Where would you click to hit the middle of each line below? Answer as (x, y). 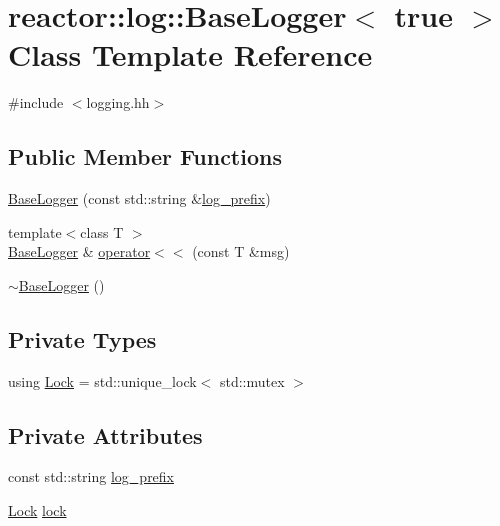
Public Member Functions (145, 156)
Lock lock (37, 510)
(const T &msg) (241, 251)
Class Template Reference (190, 54)
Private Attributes (105, 434)
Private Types (82, 338)
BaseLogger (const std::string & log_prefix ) (139, 198)
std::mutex (252, 380)
